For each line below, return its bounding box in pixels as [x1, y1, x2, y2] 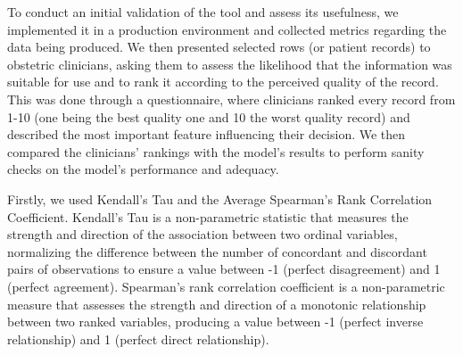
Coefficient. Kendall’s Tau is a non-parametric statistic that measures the [7, 207, 409, 226]
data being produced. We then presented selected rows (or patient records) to [7, 37, 431, 56]
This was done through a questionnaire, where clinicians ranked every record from [7, 89, 456, 108]
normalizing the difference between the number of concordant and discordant [7, 242, 427, 260]
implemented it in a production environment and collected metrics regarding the [7, 20, 447, 38]
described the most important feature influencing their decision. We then [7, 125, 406, 144]
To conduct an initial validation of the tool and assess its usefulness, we [7, 3, 399, 21]
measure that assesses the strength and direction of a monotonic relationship [7, 294, 426, 313]
